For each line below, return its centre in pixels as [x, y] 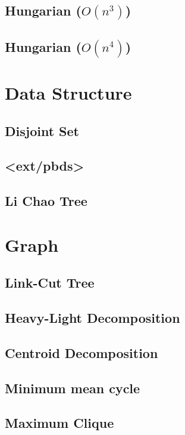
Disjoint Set [42, 130]
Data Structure [68, 92]
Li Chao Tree [46, 201]
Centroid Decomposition [81, 352]
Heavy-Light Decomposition [93, 318]
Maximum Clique [59, 423]
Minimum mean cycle [73, 388]
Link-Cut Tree [50, 283]
